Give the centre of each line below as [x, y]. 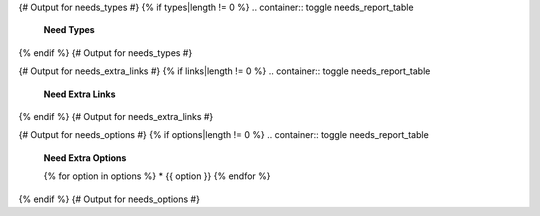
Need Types [69, 30]
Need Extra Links [79, 94]
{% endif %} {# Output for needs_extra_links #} [116, 116]
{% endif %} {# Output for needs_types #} [105, 52]
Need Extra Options [85, 157]
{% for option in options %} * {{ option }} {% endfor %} [157, 176]
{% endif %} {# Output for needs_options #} [109, 199]
